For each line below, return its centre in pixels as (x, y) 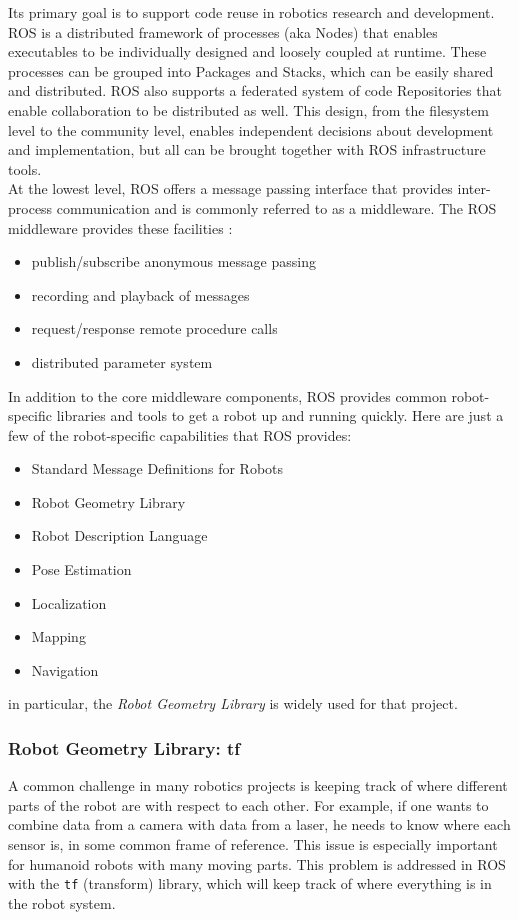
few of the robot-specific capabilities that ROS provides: (180, 434)
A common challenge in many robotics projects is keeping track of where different (258, 785)
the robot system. (62, 902)
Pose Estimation (81, 569)
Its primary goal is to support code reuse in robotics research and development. (251, 12)
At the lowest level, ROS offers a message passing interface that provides (230, 188)
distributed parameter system (122, 361)
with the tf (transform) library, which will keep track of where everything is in (250, 883)
